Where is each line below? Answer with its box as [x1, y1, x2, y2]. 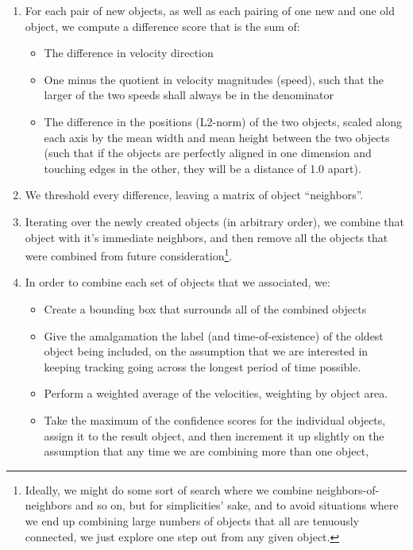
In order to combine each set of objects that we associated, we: [25, 274, 330, 290]
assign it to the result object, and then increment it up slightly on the [44, 427, 384, 444]
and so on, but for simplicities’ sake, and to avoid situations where [75, 497, 399, 513]
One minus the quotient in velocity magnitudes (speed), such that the [44, 71, 384, 87]
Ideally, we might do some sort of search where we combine [25, 481, 313, 498]
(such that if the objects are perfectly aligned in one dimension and [44, 144, 372, 161]
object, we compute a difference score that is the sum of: [25, 17, 300, 34]
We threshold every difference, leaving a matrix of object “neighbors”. [25, 187, 364, 203]
